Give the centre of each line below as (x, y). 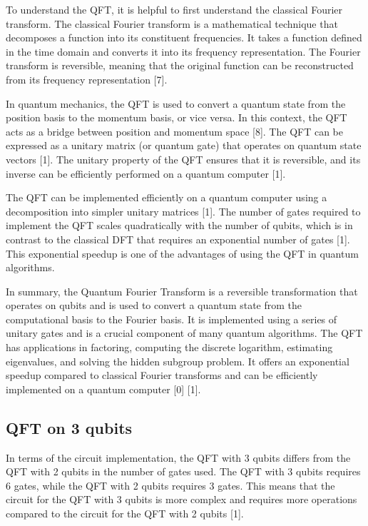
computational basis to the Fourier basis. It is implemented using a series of (172, 319)
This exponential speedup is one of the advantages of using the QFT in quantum (182, 253)
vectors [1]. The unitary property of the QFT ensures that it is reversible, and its (183, 159)
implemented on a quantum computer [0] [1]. (103, 389)
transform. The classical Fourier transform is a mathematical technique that (172, 23)
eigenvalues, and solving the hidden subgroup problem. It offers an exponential (178, 361)
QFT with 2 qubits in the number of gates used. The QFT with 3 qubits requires (183, 471)
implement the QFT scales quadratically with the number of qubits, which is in (179, 225)
